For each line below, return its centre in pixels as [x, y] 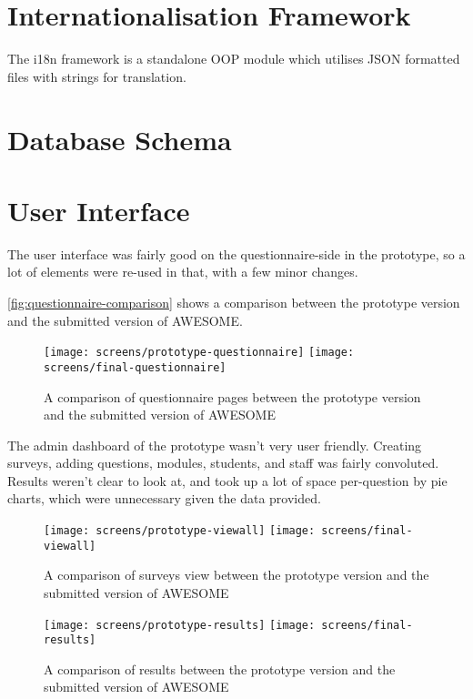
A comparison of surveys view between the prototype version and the [236, 575]
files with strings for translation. [97, 76]
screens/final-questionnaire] [135, 367]
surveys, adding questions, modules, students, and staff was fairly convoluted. [223, 463]
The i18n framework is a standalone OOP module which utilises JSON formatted [234, 59]
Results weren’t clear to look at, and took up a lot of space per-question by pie [227, 480]
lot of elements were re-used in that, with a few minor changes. [183, 272]
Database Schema [120, 139]
